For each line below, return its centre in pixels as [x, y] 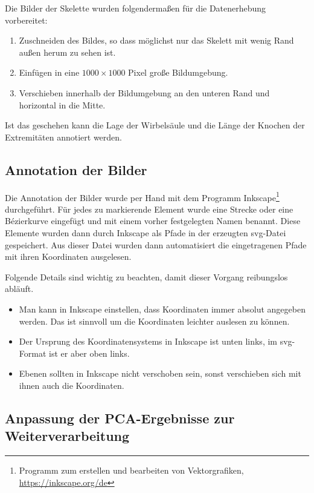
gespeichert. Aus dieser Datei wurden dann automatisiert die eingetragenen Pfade [156, 244]
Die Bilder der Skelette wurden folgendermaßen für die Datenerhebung [136, 8]
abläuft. [19, 289]
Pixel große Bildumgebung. [178, 72]
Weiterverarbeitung [67, 436]
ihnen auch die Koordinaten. [72, 385]
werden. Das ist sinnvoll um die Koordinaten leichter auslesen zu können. [154, 321]
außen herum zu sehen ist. [67, 52]
